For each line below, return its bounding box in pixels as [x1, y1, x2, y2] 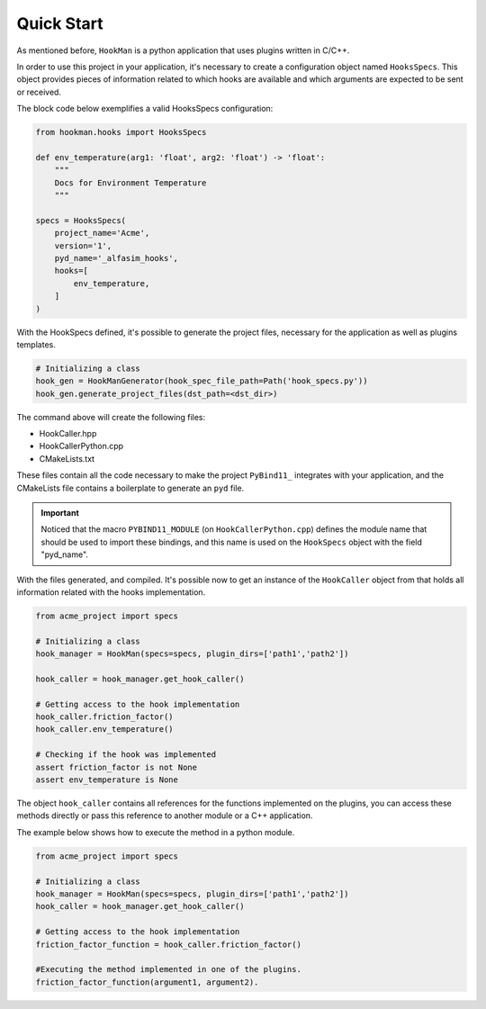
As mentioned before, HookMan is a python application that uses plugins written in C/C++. [16, 45, 350, 56]
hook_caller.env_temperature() [35, 725, 175, 734]
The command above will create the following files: [16, 411, 206, 422]
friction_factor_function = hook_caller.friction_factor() [35, 939, 301, 950]
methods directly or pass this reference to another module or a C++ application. [16, 810, 313, 821]
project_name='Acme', [54, 228, 150, 239]
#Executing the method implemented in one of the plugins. [35, 964, 301, 975]
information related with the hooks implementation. [16, 586, 206, 598]
